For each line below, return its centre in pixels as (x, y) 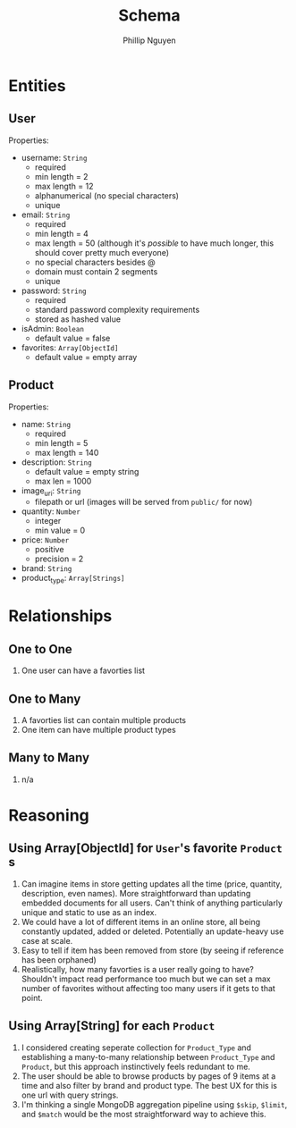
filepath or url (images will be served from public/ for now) (144, 502)
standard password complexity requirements (117, 309)
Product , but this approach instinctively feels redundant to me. (136, 1066)
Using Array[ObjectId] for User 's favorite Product (145, 849)
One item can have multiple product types (98, 729)
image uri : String (51, 491)
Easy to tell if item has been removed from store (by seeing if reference (152, 950)
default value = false (72, 338)
